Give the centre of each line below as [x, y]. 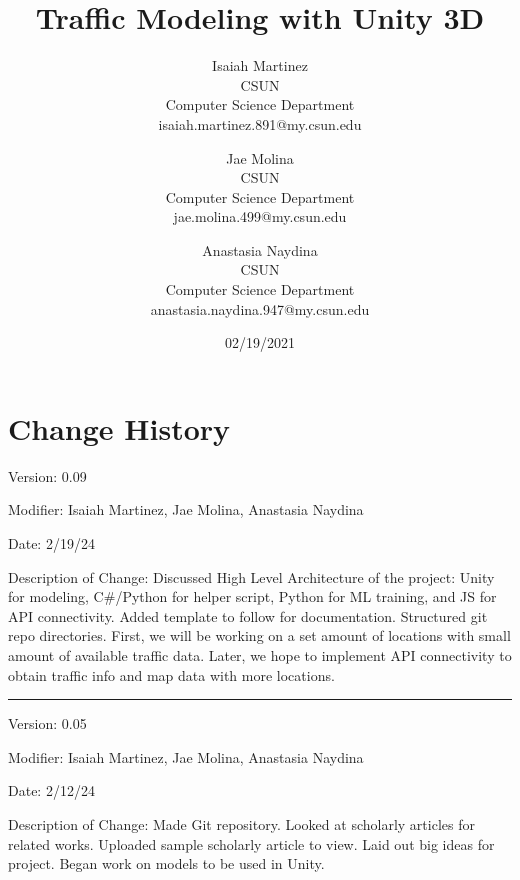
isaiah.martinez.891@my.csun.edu [260, 123]
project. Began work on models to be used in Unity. [166, 863]
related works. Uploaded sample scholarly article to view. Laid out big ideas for [251, 843]
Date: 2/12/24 [51, 790]
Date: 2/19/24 [51, 542]
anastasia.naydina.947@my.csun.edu [260, 308]
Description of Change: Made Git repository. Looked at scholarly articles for [241, 823]
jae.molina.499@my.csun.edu [260, 216]
